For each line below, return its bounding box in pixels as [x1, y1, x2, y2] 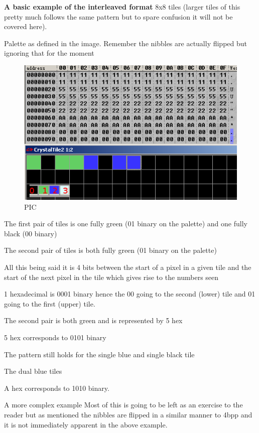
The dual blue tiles [4, 366, 62, 376]
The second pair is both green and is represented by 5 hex [4, 315, 183, 326]
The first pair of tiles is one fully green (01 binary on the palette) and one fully [4, 218, 247, 229]
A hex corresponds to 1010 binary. [4, 382, 109, 393]
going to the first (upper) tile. [4, 298, 95, 309]
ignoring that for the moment [4, 48, 94, 58]
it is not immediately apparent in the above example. [4, 419, 168, 429]
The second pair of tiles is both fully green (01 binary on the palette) [4, 245, 217, 255]
